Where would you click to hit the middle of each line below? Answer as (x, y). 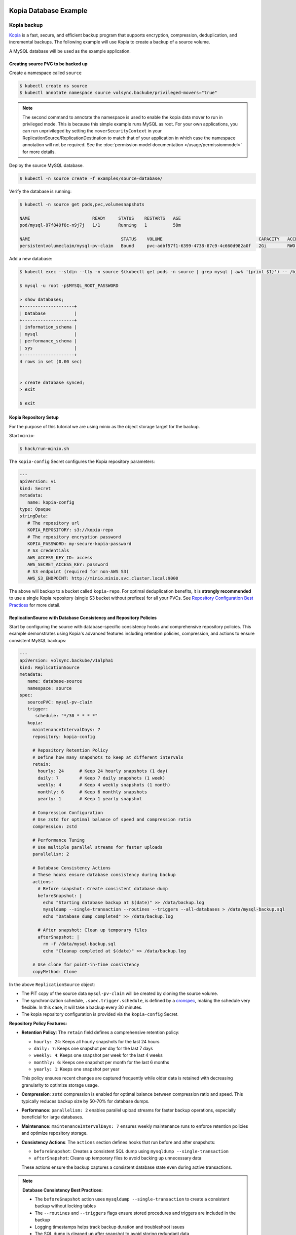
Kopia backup (26, 25)
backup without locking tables (65, 1206)
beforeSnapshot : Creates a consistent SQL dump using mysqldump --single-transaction (131, 1151)
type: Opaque (35, 509)
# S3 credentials (48, 551)
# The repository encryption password (74, 537)
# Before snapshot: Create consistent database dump (103, 889)
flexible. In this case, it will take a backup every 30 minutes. (82, 1007)
